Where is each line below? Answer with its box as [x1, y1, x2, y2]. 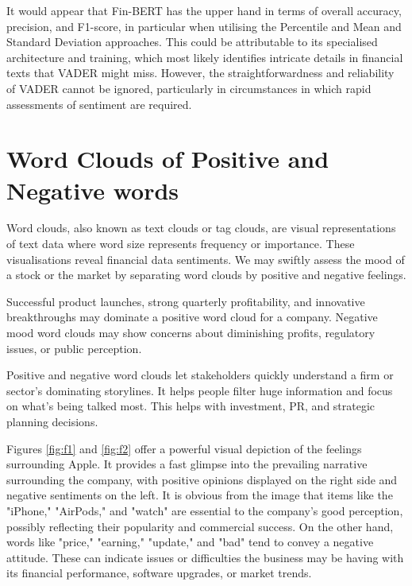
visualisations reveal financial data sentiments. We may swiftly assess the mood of [6, 250, 405, 267]
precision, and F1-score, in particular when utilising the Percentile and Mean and [6, 17, 402, 34]
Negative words [6, 173, 179, 206]
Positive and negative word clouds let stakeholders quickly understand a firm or [6, 367, 394, 383]
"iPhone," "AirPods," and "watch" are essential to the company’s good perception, [6, 502, 403, 518]
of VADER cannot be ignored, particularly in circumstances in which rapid [6, 80, 372, 96]
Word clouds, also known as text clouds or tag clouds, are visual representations [6, 219, 396, 236]
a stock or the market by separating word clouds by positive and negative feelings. [6, 266, 406, 283]
